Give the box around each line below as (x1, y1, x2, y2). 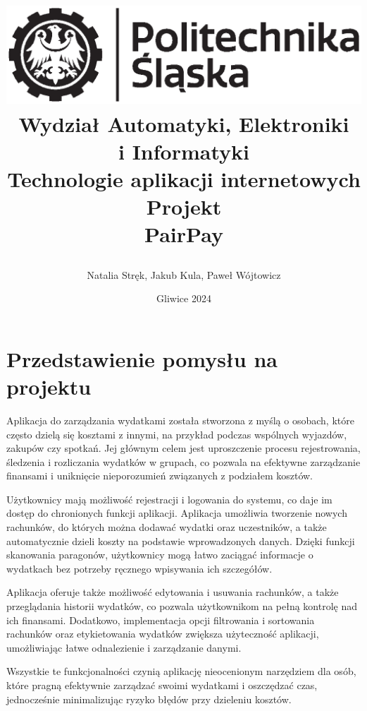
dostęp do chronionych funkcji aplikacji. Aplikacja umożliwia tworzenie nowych (6, 506, 347, 520)
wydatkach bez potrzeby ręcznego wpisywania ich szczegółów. (6, 561, 273, 575)
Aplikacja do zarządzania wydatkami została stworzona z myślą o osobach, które (6, 412, 354, 427)
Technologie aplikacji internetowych (7, 165, 361, 193)
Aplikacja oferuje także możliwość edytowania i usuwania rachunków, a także (6, 585, 339, 599)
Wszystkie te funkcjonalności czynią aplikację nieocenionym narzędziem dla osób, (6, 664, 356, 679)
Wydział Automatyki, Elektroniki (18, 109, 349, 138)
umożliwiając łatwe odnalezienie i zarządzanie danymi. (6, 640, 242, 655)
